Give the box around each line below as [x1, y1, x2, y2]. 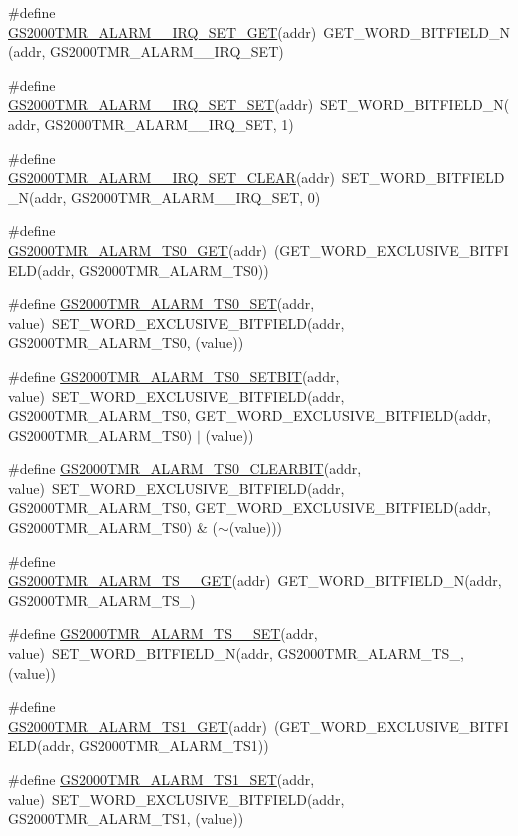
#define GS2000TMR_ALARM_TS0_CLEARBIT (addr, [8, 458, 362, 479]
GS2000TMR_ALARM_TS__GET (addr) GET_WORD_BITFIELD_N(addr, [8, 570, 502, 591]
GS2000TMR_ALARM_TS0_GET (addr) [8, 239, 267, 260]
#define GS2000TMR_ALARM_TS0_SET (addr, [8, 293, 315, 314]
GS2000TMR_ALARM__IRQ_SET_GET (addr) [8, 21, 317, 42]
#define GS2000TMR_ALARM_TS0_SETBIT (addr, [8, 365, 340, 386]
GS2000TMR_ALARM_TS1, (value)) [8, 808, 244, 829]
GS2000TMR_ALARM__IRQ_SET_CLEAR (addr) [8, 167, 335, 188]
